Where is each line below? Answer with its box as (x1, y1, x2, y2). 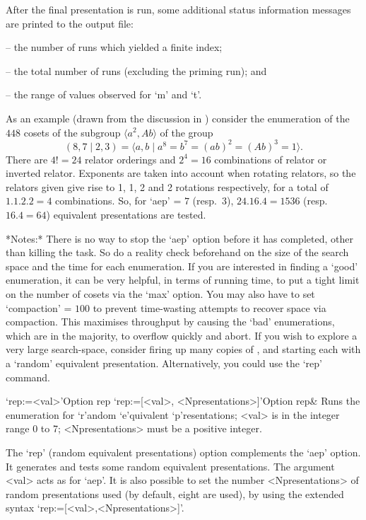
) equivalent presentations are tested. (46, 207, 206, 222)
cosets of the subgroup (23, 125, 121, 139)
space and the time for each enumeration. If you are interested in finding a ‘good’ (6, 258, 358, 273)
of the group (160, 125, 213, 139)
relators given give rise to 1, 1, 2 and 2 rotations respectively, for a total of (6, 179, 329, 194)
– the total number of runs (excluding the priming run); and (6, 63, 267, 78)
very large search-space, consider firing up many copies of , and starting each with (6, 342, 361, 357)
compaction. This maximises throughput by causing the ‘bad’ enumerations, (6, 314, 335, 329)
